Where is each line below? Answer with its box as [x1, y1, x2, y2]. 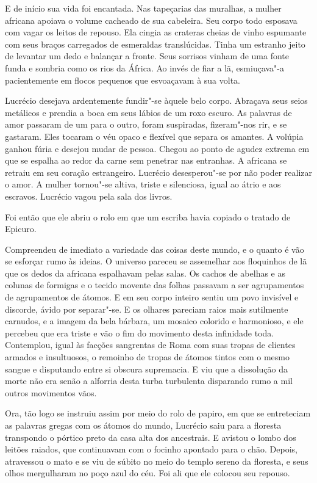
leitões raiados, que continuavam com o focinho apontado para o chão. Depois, [5, 443, 298, 456]
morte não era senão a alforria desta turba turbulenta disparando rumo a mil [5, 374, 293, 387]
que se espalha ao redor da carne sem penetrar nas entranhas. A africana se [5, 154, 287, 167]
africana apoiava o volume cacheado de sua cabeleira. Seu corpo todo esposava [5, 13, 297, 26]
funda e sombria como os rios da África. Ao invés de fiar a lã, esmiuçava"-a [5, 61, 284, 74]
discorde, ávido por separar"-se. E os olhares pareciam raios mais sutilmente [5, 302, 288, 315]
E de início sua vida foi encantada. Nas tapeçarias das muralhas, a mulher [5, 2, 282, 14]
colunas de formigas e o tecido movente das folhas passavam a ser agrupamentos [5, 278, 304, 291]
